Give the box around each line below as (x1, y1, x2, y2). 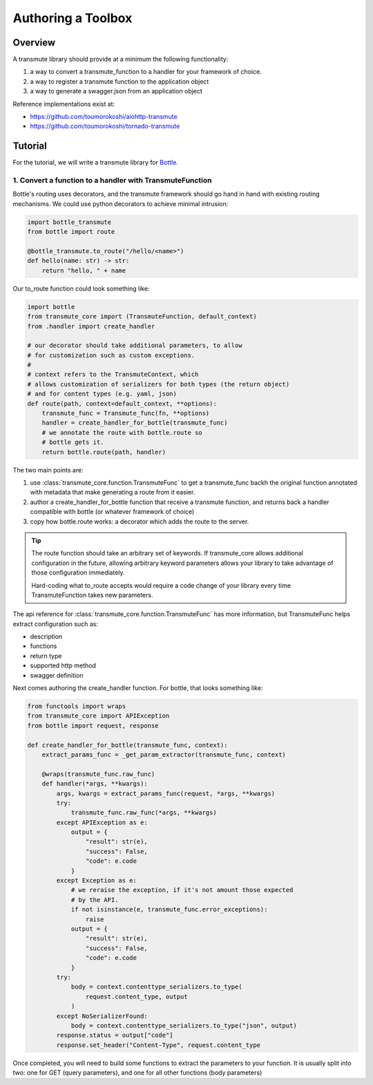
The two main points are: (12, 465, 84, 474)
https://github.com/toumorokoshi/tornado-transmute (30, 122, 180, 131)
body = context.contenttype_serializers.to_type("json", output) (70, 1021, 297, 1030)
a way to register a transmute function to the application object (30, 77, 209, 86)
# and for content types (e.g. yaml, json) (27, 390, 178, 398)
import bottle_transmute (27, 218, 112, 226)
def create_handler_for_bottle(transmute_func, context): (27, 741, 228, 749)
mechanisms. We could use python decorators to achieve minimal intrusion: (12, 199, 229, 207)
